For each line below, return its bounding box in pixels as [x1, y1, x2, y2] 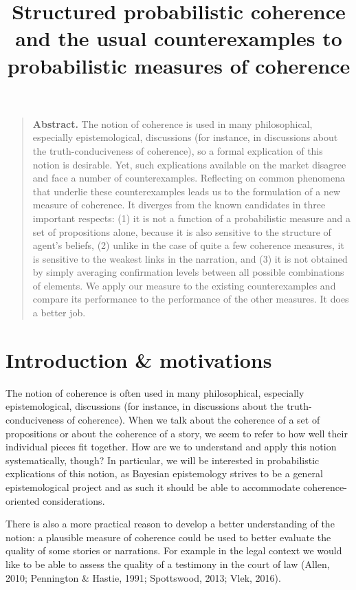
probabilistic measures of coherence [7, 51, 351, 79]
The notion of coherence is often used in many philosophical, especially [5, 385, 304, 400]
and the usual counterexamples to [15, 24, 342, 52]
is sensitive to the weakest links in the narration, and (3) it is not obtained [32, 251, 348, 265]
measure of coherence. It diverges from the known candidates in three [32, 197, 326, 212]
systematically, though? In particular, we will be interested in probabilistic [5, 452, 320, 467]
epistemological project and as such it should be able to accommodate [5, 479, 300, 494]
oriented [5, 493, 40, 507]
